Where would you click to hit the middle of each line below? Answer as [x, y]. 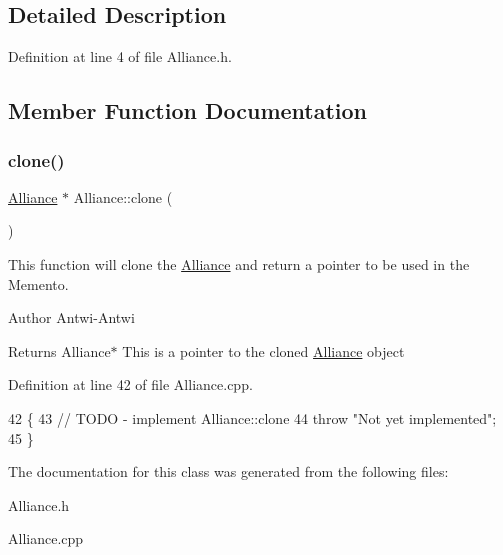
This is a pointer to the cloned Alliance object [263, 350]
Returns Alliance [59, 350]
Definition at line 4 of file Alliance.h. [120, 56]
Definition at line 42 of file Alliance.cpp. [130, 384]
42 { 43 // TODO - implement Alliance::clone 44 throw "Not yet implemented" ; [252, 417]
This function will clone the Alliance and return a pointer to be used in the [239, 263]
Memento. [38, 283]
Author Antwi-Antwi [71, 317]
